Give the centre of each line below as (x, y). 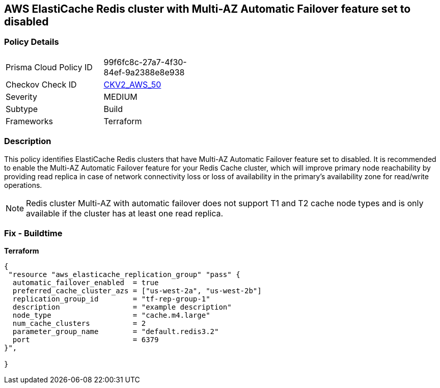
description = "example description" (122, 307)
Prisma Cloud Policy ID (49, 67)
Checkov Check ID (41, 84)
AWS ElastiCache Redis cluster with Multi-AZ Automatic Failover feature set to (208, 9)
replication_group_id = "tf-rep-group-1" (111, 299)
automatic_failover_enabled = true (86, 283)
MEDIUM (120, 96)
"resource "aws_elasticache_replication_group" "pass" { (124, 275)
